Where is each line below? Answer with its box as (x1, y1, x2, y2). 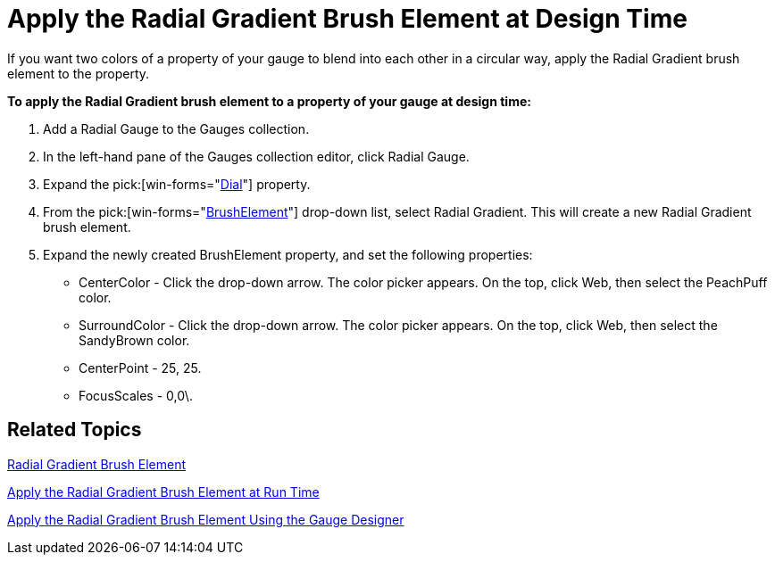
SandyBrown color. (79, 332, 190, 348)
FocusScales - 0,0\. (79, 387, 193, 403)
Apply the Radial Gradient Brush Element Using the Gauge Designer (7, 511, 404, 527)
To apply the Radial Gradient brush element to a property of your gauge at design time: (7, 93, 531, 109)
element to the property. (7, 65, 150, 81)
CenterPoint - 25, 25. (79, 360, 202, 376)
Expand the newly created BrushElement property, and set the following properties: (43, 246, 533, 262)
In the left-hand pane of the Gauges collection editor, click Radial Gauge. (43, 148, 470, 164)
